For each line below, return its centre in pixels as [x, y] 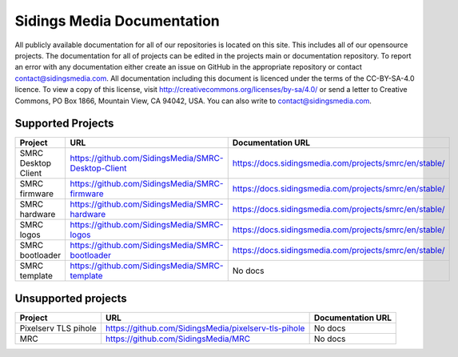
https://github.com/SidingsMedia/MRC [178, 339]
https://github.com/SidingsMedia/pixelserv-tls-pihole [205, 328]
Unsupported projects [71, 298]
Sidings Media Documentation [117, 21]
